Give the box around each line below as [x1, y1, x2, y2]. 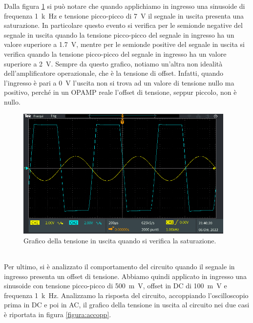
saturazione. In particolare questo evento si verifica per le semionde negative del [4, 20, 243, 30]
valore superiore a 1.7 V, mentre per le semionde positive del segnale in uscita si [4, 39, 245, 49]
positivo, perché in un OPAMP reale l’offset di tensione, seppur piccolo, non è [4, 87, 237, 97]
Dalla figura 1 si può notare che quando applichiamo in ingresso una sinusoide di [4, 1, 245, 11]
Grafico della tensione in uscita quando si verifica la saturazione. [23, 235, 216, 245]
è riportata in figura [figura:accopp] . [4, 309, 111, 319]
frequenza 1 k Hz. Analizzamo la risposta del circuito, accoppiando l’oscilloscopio [4, 290, 249, 300]
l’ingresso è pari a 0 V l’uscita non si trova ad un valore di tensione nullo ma [4, 77, 234, 87]
